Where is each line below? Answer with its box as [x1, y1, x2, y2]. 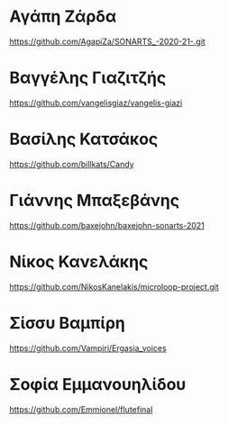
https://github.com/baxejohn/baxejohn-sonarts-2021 [9, 220, 205, 230]
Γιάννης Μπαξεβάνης [9, 191, 180, 211]
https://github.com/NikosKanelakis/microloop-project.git [9, 281, 219, 292]
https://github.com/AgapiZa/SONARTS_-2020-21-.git [9, 36, 205, 47]
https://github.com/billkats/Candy [9, 158, 134, 169]
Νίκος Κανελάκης [9, 251, 149, 272]
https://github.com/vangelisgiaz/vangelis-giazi [9, 97, 183, 108]
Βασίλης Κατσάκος [9, 129, 159, 149]
